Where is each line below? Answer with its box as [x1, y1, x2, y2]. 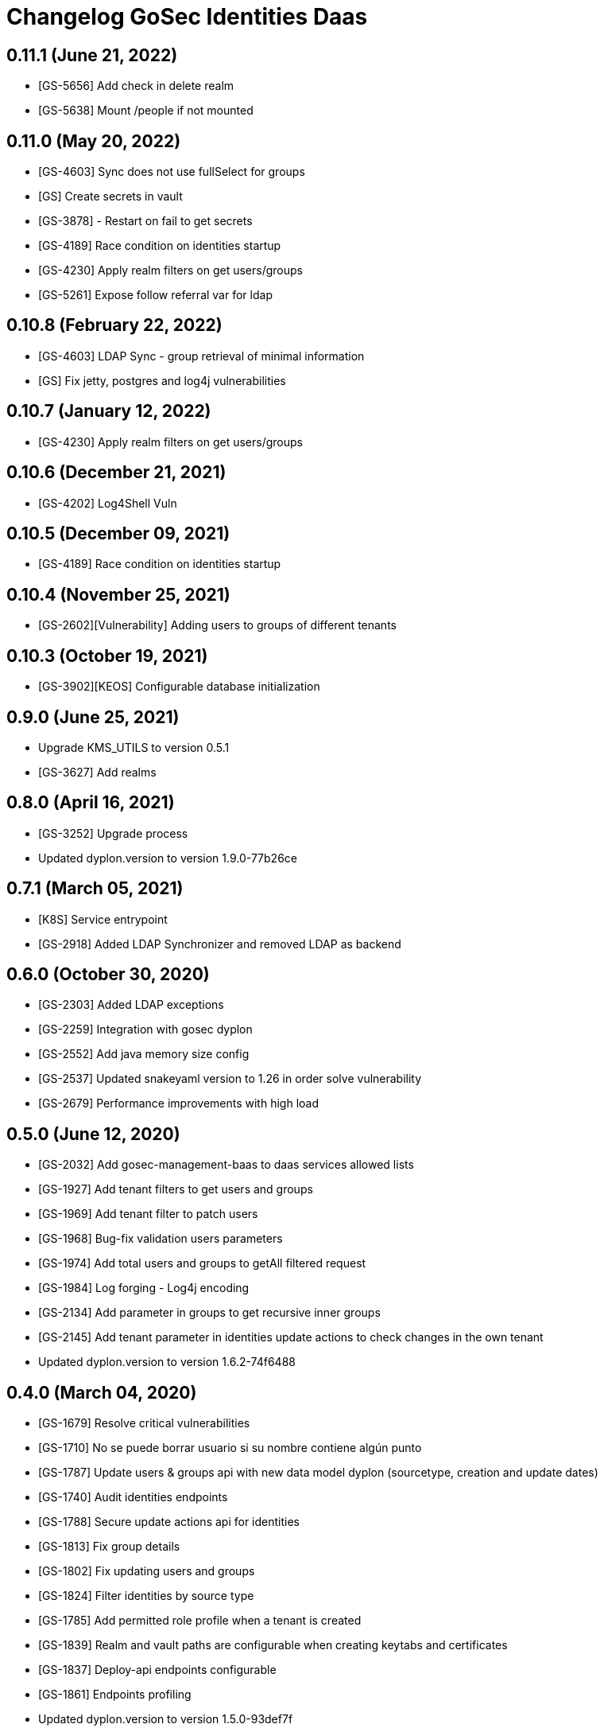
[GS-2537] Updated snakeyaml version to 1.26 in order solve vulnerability [38, 1072, 422, 1086]
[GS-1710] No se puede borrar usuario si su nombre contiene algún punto [38, 1441, 422, 1455]
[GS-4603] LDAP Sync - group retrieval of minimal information [38, 348, 365, 363]
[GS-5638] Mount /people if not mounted [38, 103, 254, 118]
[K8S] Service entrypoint [38, 912, 168, 926]
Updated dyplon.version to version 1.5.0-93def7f [38, 1712, 293, 1726]
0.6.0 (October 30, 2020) [6, 964, 210, 985]
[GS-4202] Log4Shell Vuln [38, 496, 177, 510]
